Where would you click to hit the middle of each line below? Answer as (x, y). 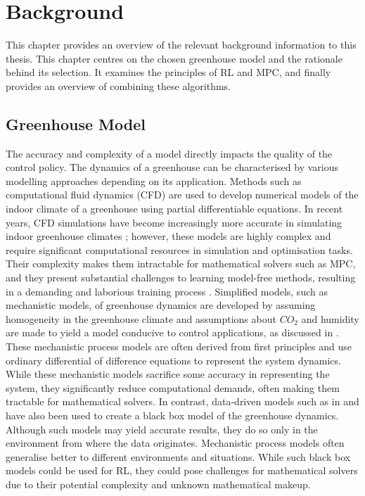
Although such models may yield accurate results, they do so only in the (162, 429)
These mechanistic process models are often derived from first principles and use (179, 346)
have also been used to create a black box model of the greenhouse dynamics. (172, 415)
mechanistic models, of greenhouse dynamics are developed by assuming (161, 305)
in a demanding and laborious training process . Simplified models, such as (167, 291)
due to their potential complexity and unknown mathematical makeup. (158, 484)
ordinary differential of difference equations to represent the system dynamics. (173, 360)
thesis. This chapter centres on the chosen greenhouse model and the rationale (174, 58)
